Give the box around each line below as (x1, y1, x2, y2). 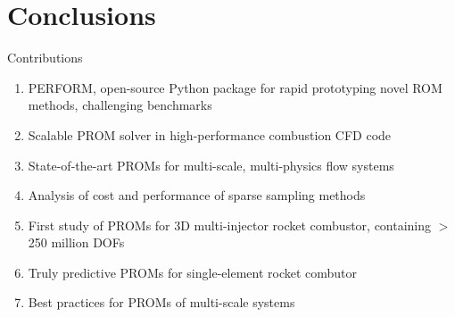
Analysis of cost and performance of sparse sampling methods (28, 186, 366, 204)
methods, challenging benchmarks (28, 96, 212, 114)
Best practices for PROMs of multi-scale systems (28, 293, 295, 312)
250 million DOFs (28, 233, 125, 252)
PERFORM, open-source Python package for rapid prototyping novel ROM (28, 78, 443, 96)
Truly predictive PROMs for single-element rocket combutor (28, 263, 358, 281)
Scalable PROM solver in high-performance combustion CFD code (28, 125, 392, 144)
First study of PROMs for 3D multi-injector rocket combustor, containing (28, 215, 432, 234)
